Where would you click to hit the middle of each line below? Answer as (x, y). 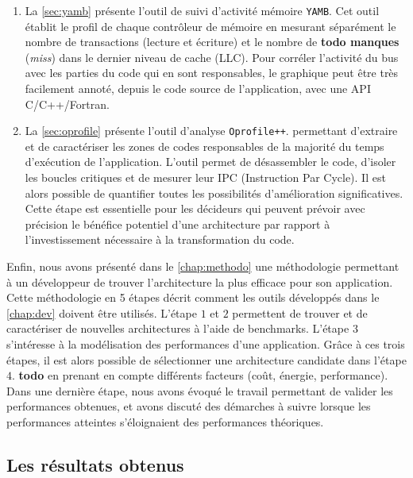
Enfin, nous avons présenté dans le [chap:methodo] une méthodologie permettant (203, 266)
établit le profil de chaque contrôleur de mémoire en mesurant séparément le (210, 26)
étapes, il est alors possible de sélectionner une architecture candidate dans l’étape (206, 359)
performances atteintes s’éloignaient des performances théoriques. (165, 421)
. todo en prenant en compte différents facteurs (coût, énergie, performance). (200, 375)
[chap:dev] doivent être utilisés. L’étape (102, 312)
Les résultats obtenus (95, 464)
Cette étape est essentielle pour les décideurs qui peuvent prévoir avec (195, 208)
